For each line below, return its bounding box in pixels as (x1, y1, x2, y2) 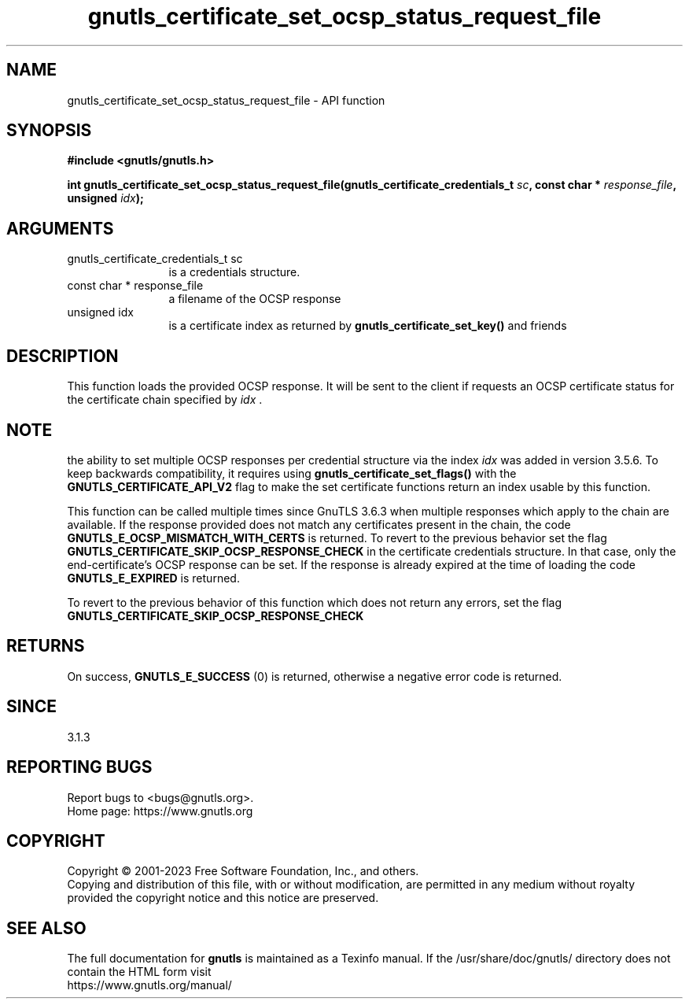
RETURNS (6, 636, 85, 656)
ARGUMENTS (6, 218, 114, 238)
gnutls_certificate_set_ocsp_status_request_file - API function (67, 93, 385, 107)
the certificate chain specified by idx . (67, 393, 263, 407)
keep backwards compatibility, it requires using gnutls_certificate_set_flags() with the (67, 466, 517, 480)
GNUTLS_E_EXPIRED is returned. (67, 571, 240, 585)
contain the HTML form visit (67, 965, 212, 979)
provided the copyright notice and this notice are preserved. (67, 891, 379, 905)
